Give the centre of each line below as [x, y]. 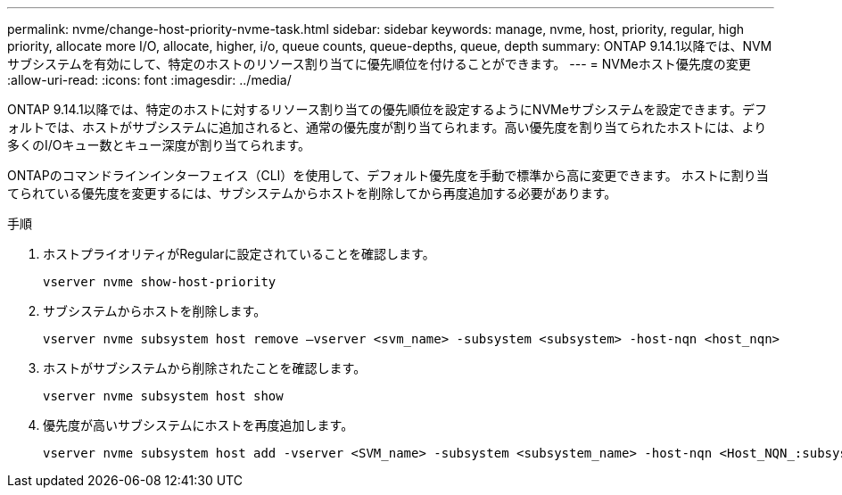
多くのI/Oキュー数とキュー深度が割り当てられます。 [159, 145]
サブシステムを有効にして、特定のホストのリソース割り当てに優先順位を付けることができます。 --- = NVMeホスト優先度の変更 [379, 64]
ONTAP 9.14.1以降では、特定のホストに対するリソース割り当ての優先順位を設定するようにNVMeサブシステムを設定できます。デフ [388, 109]
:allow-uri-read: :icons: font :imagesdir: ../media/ [149, 80]
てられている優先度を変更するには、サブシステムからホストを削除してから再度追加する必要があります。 [312, 193]
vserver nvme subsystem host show [163, 396]
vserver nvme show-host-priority [160, 282]
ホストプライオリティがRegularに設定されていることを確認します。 [239, 254]
